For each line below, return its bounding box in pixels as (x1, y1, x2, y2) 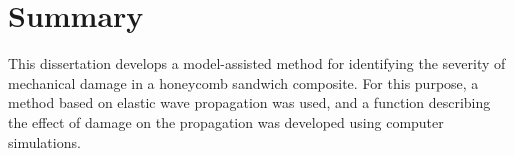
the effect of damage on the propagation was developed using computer (8, 111, 444, 132)
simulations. (8, 131, 81, 152)
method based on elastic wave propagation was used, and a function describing (8, 92, 491, 113)
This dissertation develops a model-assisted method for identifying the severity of (8, 53, 506, 74)
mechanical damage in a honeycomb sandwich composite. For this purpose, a (8, 72, 479, 93)
